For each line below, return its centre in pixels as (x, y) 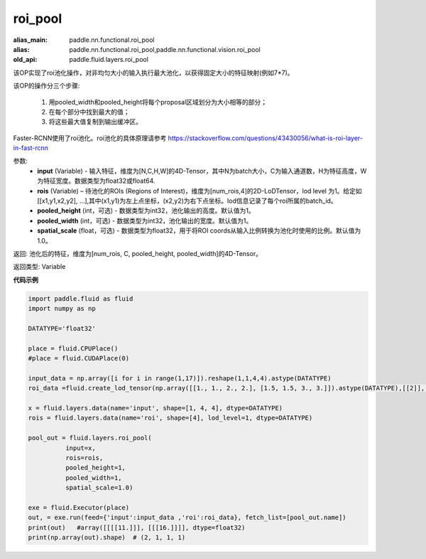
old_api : (25, 60)
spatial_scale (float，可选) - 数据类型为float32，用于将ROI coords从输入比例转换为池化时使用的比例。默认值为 (199, 230)
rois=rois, (84, 458)
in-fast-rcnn (31, 148)
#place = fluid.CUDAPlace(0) (79, 358)
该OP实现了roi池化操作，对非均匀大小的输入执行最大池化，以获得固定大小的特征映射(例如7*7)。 (153, 73)
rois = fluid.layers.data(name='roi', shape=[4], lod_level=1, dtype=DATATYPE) (170, 418)
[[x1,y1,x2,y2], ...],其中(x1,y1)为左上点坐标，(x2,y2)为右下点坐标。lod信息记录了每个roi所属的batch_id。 (187, 201)
